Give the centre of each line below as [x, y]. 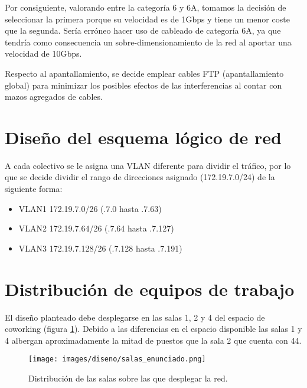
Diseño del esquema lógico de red [143, 137]
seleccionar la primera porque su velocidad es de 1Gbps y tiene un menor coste [147, 19]
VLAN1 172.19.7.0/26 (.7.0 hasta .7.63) [90, 208]
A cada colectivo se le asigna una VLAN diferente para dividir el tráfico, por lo [148, 165]
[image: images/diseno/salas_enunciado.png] [117, 359]
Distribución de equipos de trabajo [150, 288]
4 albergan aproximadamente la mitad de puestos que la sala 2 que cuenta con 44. [153, 340]
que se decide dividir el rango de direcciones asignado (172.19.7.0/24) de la [140, 177]
